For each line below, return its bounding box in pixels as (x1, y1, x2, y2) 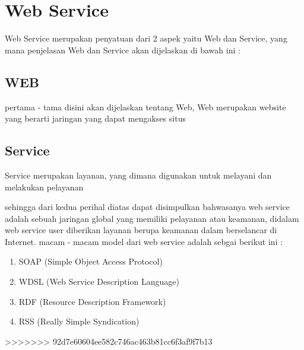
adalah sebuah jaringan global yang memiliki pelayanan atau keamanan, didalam (5, 212, 299, 224)
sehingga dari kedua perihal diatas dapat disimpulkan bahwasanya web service (5, 201, 290, 213)
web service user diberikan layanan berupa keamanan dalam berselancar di (5, 224, 277, 236)
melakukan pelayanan (5, 180, 84, 193)
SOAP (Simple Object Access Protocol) (18, 255, 163, 268)
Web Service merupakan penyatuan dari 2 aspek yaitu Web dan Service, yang (5, 32, 287, 44)
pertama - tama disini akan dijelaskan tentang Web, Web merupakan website (5, 100, 286, 113)
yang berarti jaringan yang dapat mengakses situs (5, 112, 186, 125)
